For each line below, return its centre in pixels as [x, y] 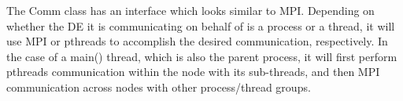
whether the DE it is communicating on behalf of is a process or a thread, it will [201, 25]
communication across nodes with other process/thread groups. [159, 87]
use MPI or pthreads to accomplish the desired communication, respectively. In [197, 41]
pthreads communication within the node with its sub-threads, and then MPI [193, 72]
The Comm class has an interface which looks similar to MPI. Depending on [190, 10]
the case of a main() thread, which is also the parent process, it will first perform [202, 56]
